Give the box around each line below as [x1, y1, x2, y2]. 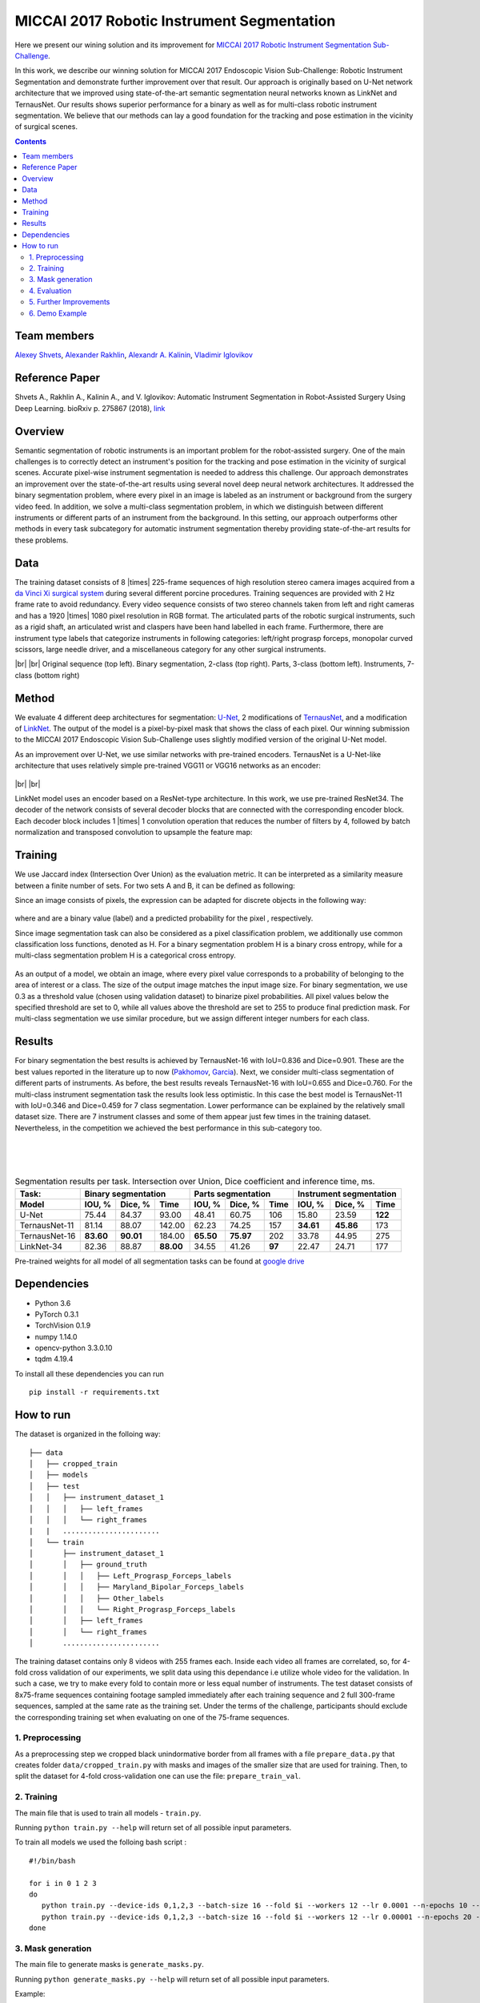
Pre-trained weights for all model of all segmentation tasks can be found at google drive [14, 1256, 305, 1266]
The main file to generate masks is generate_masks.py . [14, 1960, 204, 1969]
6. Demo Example [29, 308, 87, 318]
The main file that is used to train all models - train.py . [14, 1808, 202, 1818]
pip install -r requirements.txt [29, 1388, 160, 1397]
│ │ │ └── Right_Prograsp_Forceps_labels [29, 1605, 236, 1614]
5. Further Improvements [29, 297, 110, 307]
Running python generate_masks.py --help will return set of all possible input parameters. [14, 1974, 330, 1984]
